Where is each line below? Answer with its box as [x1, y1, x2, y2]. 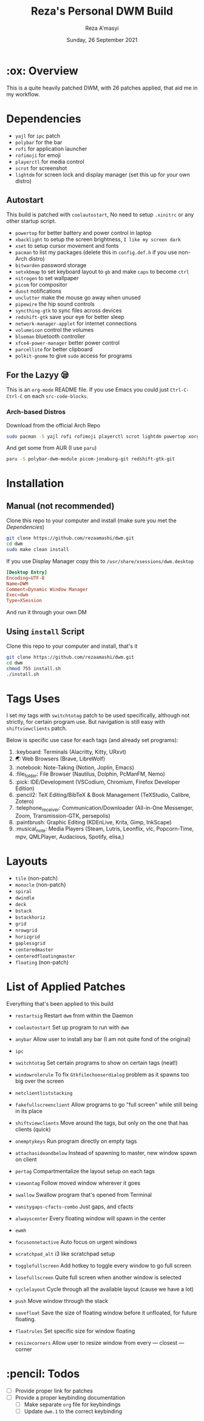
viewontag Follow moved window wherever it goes [15, 1179, 141, 1187]
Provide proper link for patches [15, 1387, 93, 1394]
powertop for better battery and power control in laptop [15, 230, 152, 237]
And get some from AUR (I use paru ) [6, 444, 97, 452]
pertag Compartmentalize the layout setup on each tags [15, 1167, 155, 1174]
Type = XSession [6, 598, 42, 604]
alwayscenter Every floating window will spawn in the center [15, 1215, 166, 1222]
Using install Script [6, 626, 85, 637]
